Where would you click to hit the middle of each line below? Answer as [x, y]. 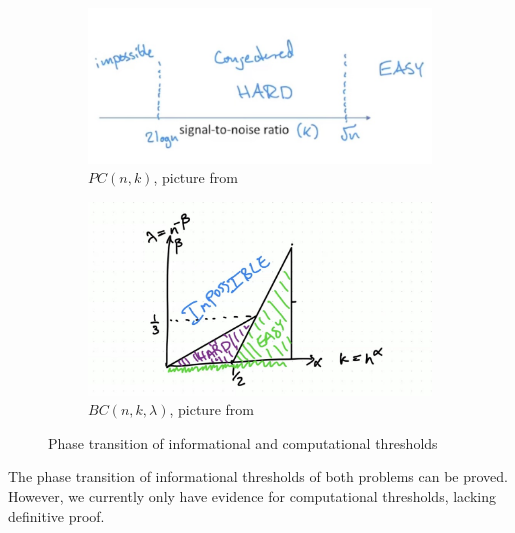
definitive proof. [56, 515]
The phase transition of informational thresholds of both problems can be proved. [258, 476]
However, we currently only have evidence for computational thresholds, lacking [252, 495]
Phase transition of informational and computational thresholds [243, 442]
